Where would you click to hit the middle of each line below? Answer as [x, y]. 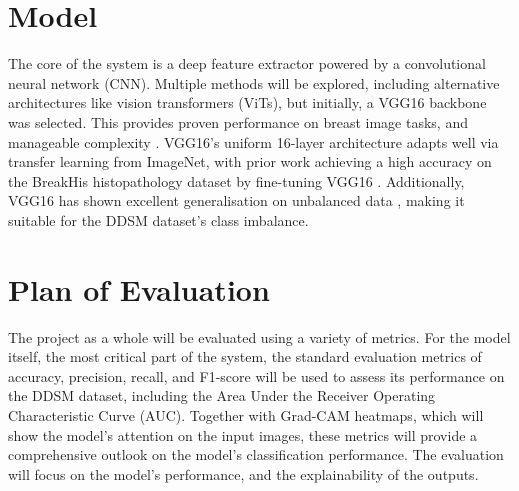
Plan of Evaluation [139, 288]
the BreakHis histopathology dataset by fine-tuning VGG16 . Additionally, [236, 180]
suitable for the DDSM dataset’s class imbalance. [158, 219]
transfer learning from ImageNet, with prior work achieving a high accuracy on [250, 161]
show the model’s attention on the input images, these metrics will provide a [243, 434]
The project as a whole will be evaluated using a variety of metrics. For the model [259, 336]
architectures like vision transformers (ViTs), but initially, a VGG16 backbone [247, 102]
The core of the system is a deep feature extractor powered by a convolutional [247, 63]
